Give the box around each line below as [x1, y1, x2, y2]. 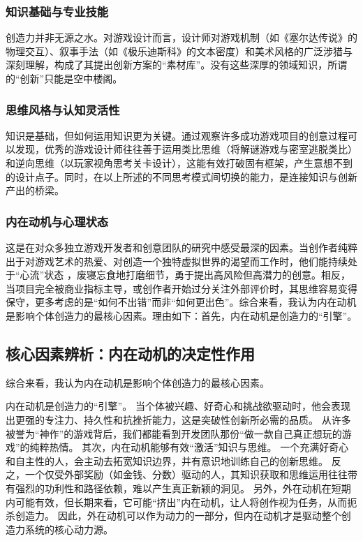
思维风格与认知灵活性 [6, 101, 120, 118]
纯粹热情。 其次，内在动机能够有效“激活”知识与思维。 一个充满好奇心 [29, 440, 349, 454]
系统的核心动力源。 [24, 521, 113, 536]
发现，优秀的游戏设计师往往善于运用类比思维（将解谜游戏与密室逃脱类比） [15, 142, 357, 156]
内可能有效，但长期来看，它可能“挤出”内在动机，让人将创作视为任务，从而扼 [6, 494, 357, 509]
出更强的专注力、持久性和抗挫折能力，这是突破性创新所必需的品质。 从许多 [6, 412, 351, 427]
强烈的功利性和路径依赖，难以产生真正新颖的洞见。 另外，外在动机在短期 [15, 480, 351, 495]
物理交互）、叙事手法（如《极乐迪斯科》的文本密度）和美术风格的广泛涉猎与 [6, 43, 353, 58]
